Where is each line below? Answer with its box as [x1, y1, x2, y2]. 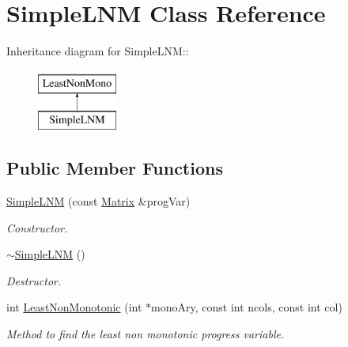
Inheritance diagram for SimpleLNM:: [6, 43, 189, 59]
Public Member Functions [6, 156, 223, 180]
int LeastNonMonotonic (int [6, 299, 142, 315]
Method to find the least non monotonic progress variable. [6, 326, 285, 342]
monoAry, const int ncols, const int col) [151, 299, 342, 315]
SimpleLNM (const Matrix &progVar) [6, 193, 191, 209]
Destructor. [6, 272, 62, 289]
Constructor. [6, 219, 68, 236]
